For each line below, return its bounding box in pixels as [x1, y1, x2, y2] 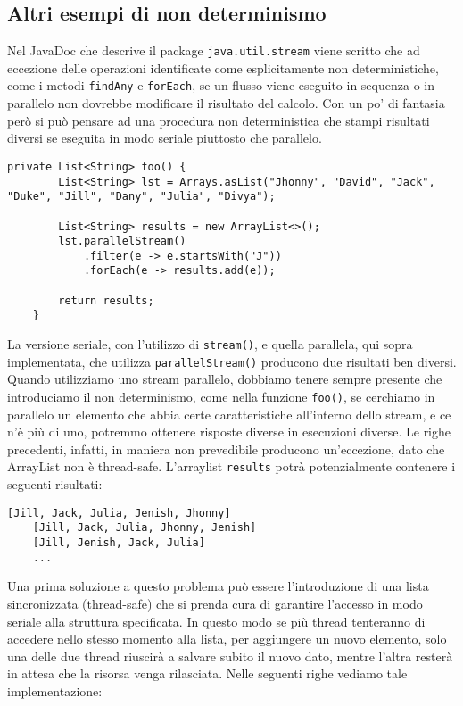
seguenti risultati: [7, 475, 103, 494]
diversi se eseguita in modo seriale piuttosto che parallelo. [7, 129, 322, 147]
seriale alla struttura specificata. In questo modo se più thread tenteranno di [7, 611, 426, 630]
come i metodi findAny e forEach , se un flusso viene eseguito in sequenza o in [7, 76, 434, 95]
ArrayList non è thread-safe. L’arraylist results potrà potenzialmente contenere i [7, 457, 456, 476]
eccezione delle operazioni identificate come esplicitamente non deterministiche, [7, 58, 439, 77]
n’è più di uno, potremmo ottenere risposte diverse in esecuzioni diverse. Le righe [7, 422, 451, 441]
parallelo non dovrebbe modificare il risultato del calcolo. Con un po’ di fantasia [7, 94, 445, 112]
